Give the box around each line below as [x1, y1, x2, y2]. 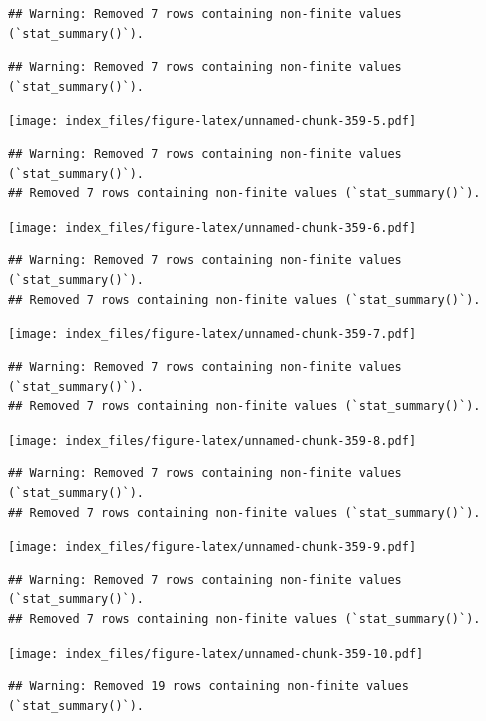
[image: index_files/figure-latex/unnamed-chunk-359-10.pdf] [8, 646, 424, 661]
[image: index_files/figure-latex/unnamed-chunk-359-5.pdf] [8, 114, 417, 129]
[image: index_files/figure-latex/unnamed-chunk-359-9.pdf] [8, 540, 417, 555]
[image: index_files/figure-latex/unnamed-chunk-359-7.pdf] [8, 327, 417, 342]
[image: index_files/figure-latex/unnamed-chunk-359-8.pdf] [8, 433, 417, 448]
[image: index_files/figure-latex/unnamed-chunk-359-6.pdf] [8, 220, 417, 235]
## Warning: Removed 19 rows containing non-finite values [8, 679, 409, 694]
